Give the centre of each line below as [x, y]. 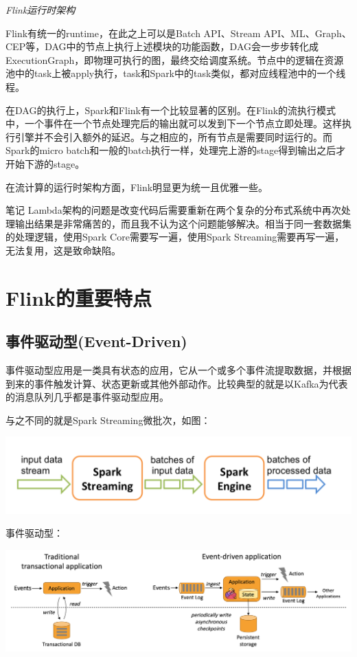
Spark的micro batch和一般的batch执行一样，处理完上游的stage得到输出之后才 [176, 150]
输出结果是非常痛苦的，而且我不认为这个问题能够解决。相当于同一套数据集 [183, 223]
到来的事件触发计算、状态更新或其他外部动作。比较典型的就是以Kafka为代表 [177, 383]
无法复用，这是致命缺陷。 [63, 250]
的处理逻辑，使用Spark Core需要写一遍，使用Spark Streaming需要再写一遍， [175, 237]
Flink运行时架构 [41, 10]
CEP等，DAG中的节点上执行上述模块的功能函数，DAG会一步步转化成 [162, 46]
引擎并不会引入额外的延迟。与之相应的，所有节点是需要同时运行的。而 [173, 136]
